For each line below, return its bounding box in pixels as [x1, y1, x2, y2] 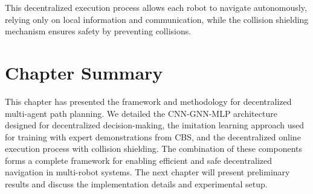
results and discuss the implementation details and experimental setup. [5, 178, 268, 190]
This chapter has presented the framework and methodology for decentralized [5, 95, 292, 107]
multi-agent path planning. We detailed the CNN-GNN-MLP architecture [5, 107, 277, 119]
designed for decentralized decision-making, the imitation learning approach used [5, 119, 305, 131]
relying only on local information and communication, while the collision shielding [5, 13, 309, 25]
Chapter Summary [5, 60, 163, 84]
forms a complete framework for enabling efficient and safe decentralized [5, 154, 273, 166]
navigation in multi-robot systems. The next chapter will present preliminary [5, 166, 290, 178]
